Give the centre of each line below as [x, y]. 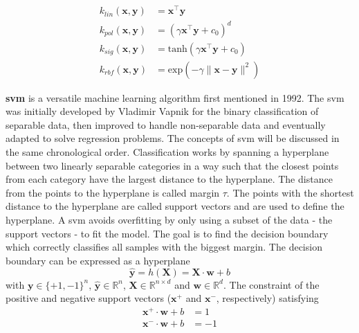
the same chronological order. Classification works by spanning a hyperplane [167, 152]
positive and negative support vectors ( [89, 298]
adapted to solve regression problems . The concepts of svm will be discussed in [173, 138]
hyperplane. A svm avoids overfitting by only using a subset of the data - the [169, 220]
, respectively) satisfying [267, 298]
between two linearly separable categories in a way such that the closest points [172, 165]
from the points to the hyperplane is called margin [113, 192]
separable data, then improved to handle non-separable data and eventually [166, 124]
